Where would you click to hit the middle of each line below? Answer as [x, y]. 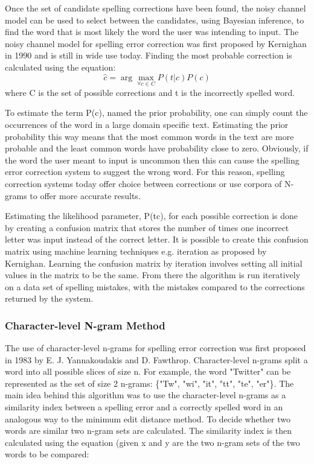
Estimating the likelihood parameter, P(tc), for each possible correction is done [152, 216]
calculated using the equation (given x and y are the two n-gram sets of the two [152, 442]
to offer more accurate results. [85, 195]
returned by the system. [49, 298]
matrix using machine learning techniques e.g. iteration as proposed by [136, 251]
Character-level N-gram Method [85, 325]
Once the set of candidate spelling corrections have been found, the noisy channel [155, 8]
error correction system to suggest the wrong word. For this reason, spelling [145, 172]
